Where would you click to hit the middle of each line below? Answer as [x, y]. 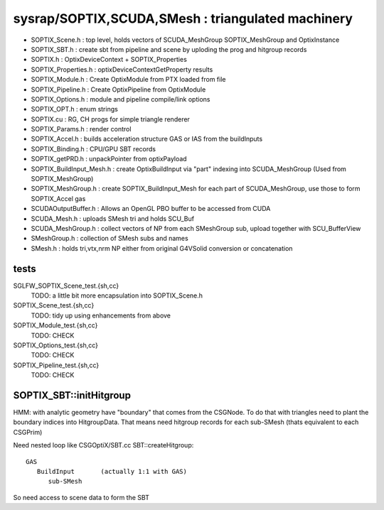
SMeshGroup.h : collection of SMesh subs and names [110, 239]
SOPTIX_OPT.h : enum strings [75, 109]
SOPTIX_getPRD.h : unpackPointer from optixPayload [109, 159]
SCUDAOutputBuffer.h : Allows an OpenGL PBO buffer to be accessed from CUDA [151, 209]
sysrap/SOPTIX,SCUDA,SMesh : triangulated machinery [183, 18]
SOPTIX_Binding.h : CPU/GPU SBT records [94, 148]
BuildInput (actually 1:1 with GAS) [112, 472]
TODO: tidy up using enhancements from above [101, 315]
